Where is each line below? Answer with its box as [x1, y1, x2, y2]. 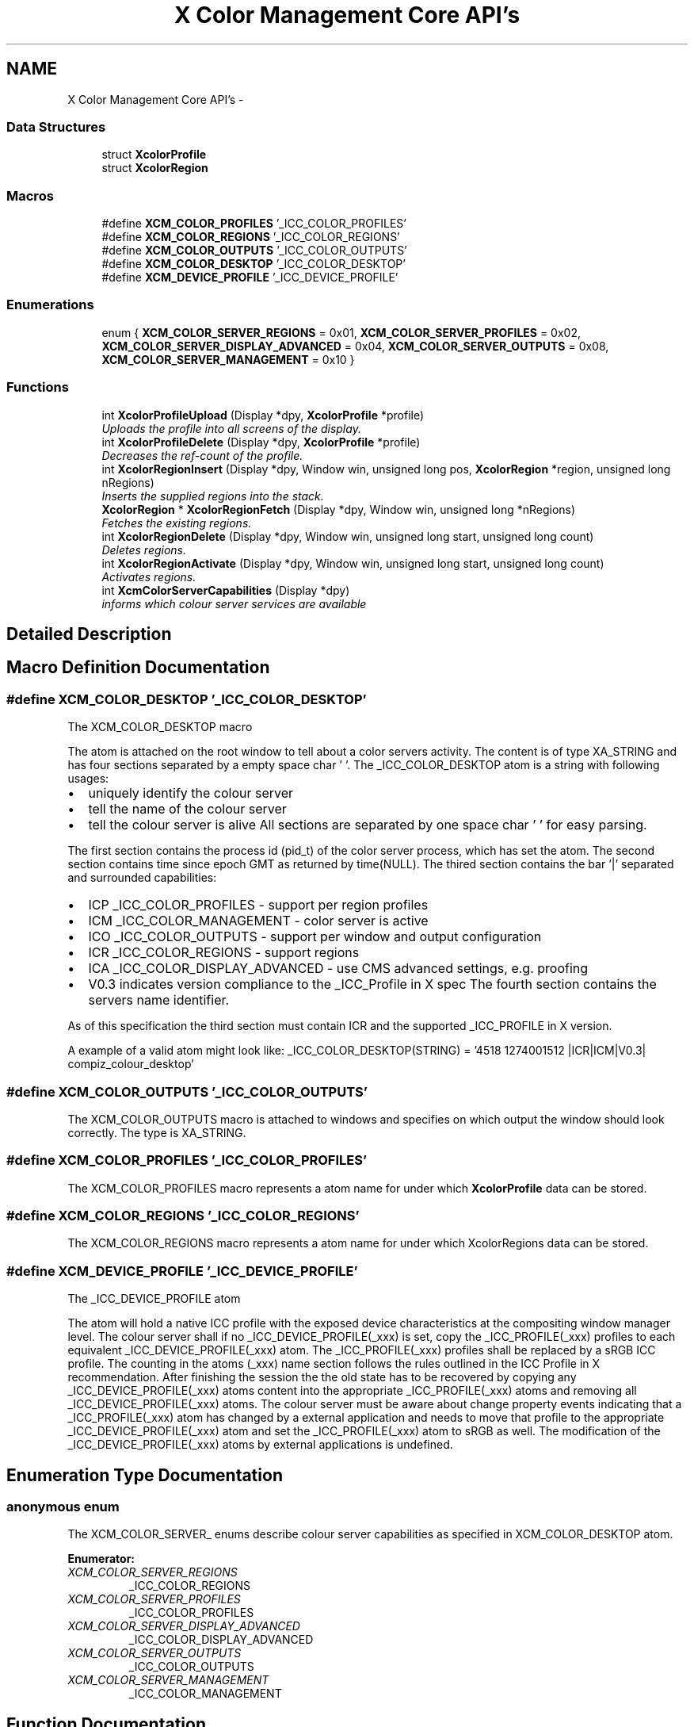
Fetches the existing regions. [101, 515, 252, 530]
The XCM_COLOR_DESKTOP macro [67, 720, 253, 734]
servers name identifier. [88, 992, 230, 1009]
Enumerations [6, 297, 94, 313]
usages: [67, 772, 109, 786]
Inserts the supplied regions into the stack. [101, 488, 324, 503]
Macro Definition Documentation [6, 657, 270, 678]
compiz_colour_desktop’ [67, 1057, 194, 1071]
